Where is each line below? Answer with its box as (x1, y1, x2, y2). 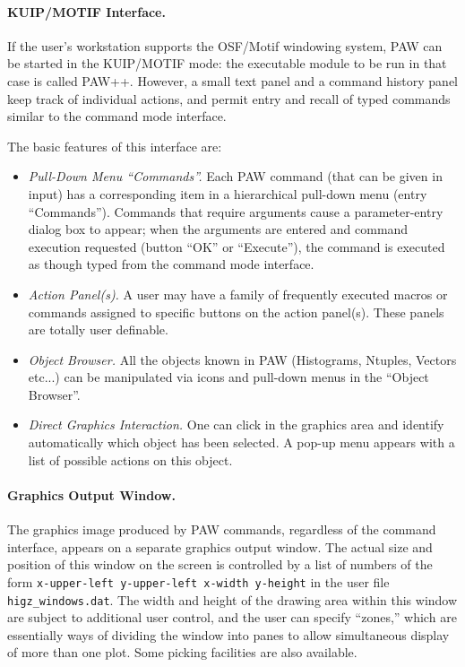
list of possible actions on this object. (28, 450, 233, 469)
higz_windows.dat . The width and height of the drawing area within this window (7, 590, 458, 609)
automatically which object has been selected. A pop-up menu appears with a (28, 433, 455, 452)
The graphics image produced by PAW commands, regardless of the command (7, 520, 436, 539)
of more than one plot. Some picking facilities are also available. (7, 643, 357, 662)
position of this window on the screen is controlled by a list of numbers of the (7, 555, 433, 574)
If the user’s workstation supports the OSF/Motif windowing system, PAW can (7, 36, 443, 55)
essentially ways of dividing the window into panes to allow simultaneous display (7, 625, 450, 644)
